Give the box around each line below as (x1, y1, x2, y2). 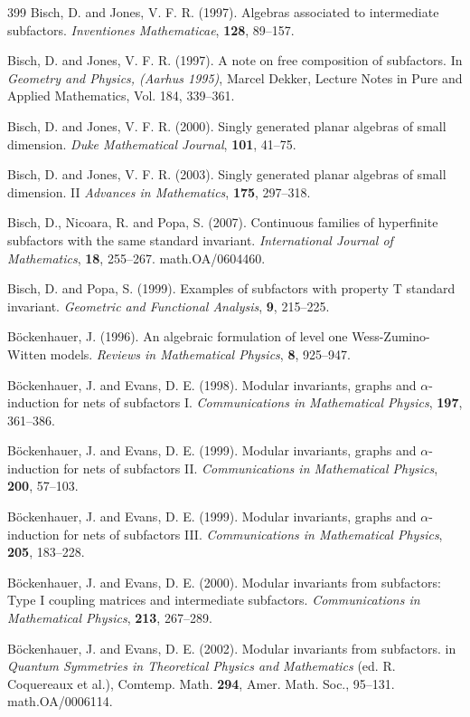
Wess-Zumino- (352, 327, 430, 346)
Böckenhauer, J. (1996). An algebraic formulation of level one (7, 327, 348, 346)
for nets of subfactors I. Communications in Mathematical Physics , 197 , (63, 393, 463, 412)
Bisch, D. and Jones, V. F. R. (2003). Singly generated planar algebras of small (7, 165, 446, 184)
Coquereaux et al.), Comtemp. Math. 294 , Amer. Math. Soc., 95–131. (7, 674, 395, 693)
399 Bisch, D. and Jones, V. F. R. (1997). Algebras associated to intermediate (7, 3, 439, 21)
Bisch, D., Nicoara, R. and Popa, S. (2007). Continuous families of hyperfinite (7, 213, 438, 232)
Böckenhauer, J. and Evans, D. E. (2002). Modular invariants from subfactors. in (7, 638, 456, 657)
